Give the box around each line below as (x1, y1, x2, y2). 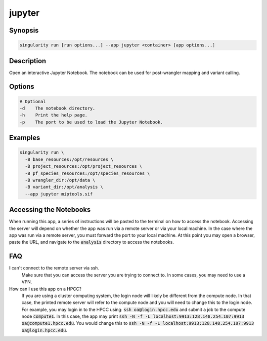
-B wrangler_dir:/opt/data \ (25, 177, 96, 183)
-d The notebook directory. (19, 106, 96, 111)
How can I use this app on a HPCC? (9, 286, 82, 292)
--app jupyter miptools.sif (25, 191, 93, 197)
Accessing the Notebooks (9, 205, 91, 214)
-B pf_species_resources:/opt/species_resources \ (25, 170, 150, 176)
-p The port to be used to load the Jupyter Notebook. (19, 119, 163, 125)
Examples (9, 134, 41, 142)
